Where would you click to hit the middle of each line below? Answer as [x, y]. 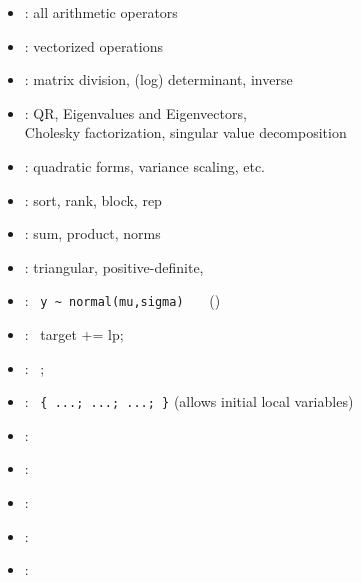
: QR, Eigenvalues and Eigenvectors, [135, 112]
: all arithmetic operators [101, 12]
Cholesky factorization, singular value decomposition [185, 132]
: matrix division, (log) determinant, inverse [158, 79]
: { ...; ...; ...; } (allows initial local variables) [189, 401]
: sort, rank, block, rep [93, 199]
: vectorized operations [94, 45]
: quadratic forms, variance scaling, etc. [145, 165]
